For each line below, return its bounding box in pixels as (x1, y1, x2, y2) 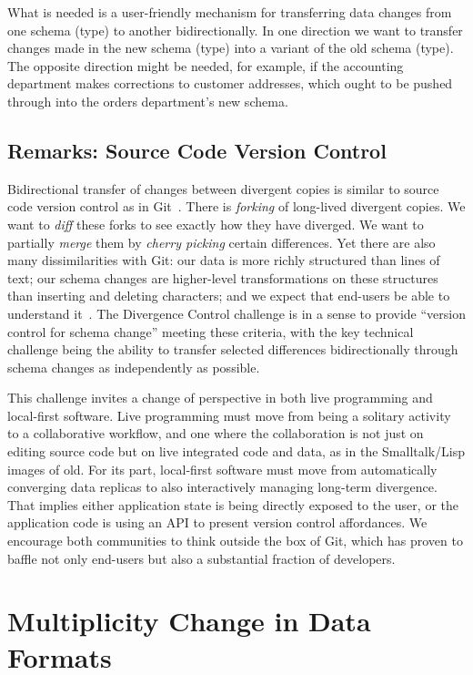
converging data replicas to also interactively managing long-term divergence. (7, 477, 438, 496)
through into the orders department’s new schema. (7, 91, 288, 110)
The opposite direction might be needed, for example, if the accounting (7, 56, 404, 75)
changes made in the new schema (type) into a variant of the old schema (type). (7, 38, 454, 57)
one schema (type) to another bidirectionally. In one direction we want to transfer (7, 20, 463, 39)
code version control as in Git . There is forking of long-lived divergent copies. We (7, 197, 466, 216)
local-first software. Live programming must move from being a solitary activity (7, 405, 451, 424)
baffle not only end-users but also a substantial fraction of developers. (7, 548, 396, 568)
